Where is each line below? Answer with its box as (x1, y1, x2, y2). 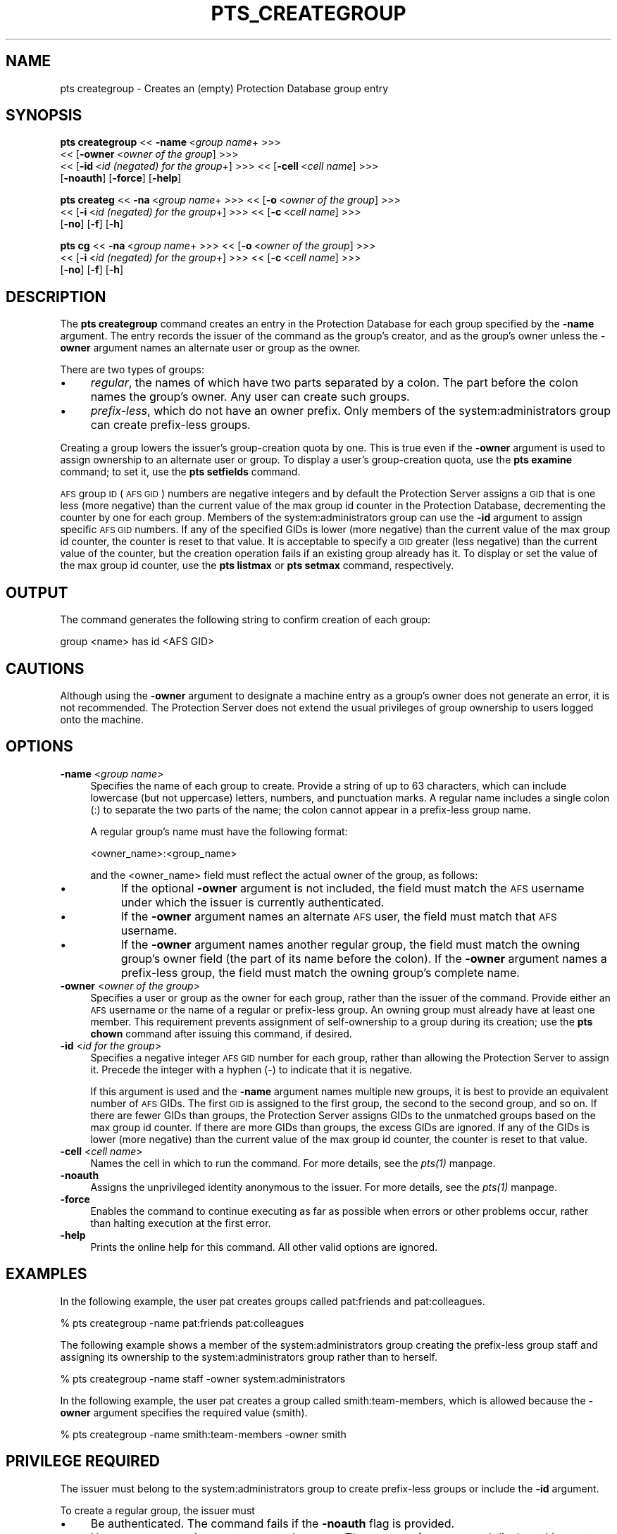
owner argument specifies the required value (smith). (60, 1406, 308, 1418)
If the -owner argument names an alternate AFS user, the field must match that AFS (120, 909, 557, 923)
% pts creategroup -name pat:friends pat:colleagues (60, 1316, 304, 1329)
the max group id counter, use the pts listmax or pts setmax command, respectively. (60, 559, 454, 572)
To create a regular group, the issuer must (60, 1504, 255, 1516)
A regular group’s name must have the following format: (90, 825, 348, 837)
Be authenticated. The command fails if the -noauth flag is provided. (90, 1516, 455, 1530)
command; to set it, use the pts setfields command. (60, 466, 301, 478)
